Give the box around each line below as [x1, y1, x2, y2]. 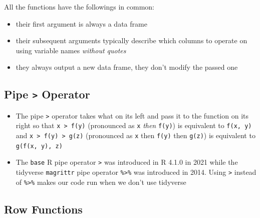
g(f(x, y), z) [16, 142, 63, 150]
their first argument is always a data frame [16, 18, 147, 29]
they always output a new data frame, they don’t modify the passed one [16, 62, 238, 72]
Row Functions [4, 201, 83, 216]
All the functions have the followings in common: [4, 2, 154, 12]
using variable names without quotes [16, 45, 126, 55]
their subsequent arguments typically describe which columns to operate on [16, 35, 247, 46]
